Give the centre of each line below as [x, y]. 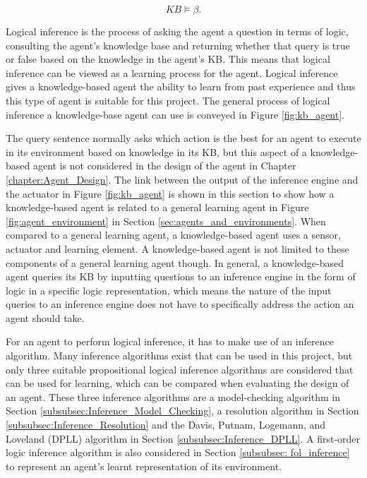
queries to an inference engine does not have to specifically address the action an [180, 304]
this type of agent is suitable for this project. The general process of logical [168, 100]
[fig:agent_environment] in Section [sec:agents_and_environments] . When [166, 221]
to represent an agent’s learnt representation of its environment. [144, 466]
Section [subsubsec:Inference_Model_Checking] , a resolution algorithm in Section [182, 411]
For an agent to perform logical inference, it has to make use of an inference [170, 341]
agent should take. [45, 317]
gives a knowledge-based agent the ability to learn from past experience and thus [181, 86]
